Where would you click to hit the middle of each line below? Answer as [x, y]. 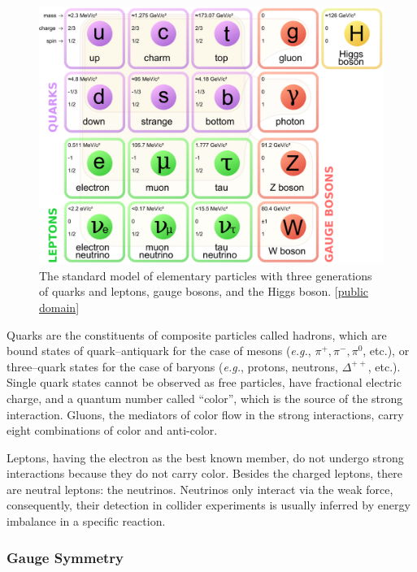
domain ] [59, 307]
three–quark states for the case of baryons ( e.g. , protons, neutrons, [172, 366]
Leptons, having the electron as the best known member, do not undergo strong [205, 457]
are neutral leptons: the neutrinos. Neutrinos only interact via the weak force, [200, 489]
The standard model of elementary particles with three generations [206, 275]
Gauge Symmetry [65, 557]
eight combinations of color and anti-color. [112, 430]
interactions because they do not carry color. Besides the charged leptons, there [204, 473]
